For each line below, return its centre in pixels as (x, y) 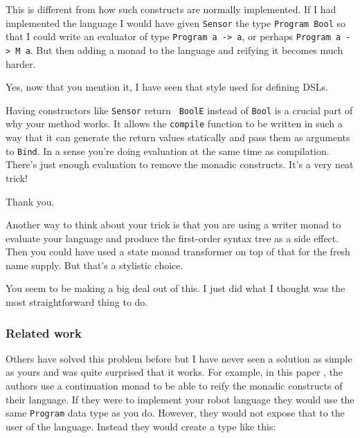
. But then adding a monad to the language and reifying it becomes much (187, 49)
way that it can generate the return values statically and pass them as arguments (178, 137)
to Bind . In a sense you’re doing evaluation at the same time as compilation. (168, 150)
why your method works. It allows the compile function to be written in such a (174, 124)
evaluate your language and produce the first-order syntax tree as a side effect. (172, 238)
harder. (21, 63)
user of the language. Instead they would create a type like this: (141, 426)
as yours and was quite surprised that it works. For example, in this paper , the (174, 372)
